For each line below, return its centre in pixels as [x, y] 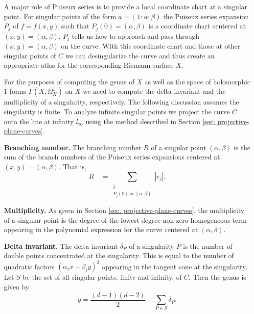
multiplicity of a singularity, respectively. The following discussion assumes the [122, 102]
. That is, [72, 167]
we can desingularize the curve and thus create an [140, 55]
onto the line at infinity [39, 121]
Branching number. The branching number [73, 147]
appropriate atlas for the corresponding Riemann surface [89, 65]
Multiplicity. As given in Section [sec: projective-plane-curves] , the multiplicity [124, 210]
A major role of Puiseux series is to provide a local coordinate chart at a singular [126, 6]
